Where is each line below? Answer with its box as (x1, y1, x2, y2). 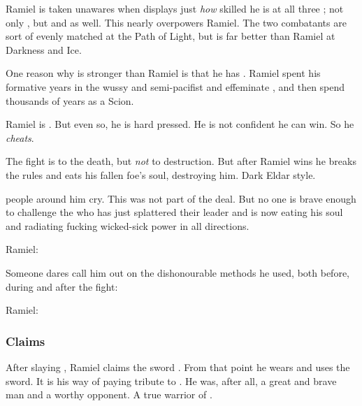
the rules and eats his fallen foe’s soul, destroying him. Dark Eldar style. (6, 167, 316, 182)
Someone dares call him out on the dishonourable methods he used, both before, (6, 265, 349, 280)
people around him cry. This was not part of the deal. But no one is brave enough (6, 191, 356, 205)
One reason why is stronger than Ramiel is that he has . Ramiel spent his (6, 66, 321, 80)
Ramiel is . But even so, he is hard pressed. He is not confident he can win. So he (6, 117, 354, 131)
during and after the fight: (6, 279, 118, 293)
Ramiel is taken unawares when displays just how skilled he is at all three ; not (6, 1, 344, 15)
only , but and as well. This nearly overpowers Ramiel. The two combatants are (6, 15, 347, 29)
